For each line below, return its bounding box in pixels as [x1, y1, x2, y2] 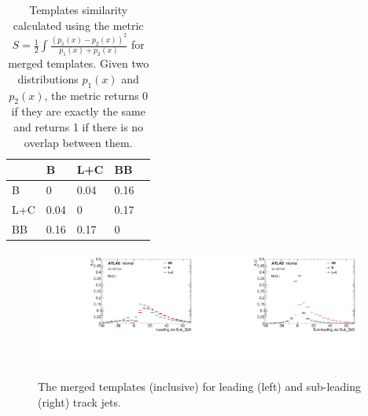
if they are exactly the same [11, 103, 145, 120]
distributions [17, 70, 79, 87]
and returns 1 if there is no [13, 119, 144, 135]
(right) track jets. [38, 393, 121, 410]
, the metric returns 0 [44, 87, 149, 103]
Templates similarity [29, 2, 128, 17]
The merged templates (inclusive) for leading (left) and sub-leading [38, 378, 361, 395]
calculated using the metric [13, 17, 144, 33]
